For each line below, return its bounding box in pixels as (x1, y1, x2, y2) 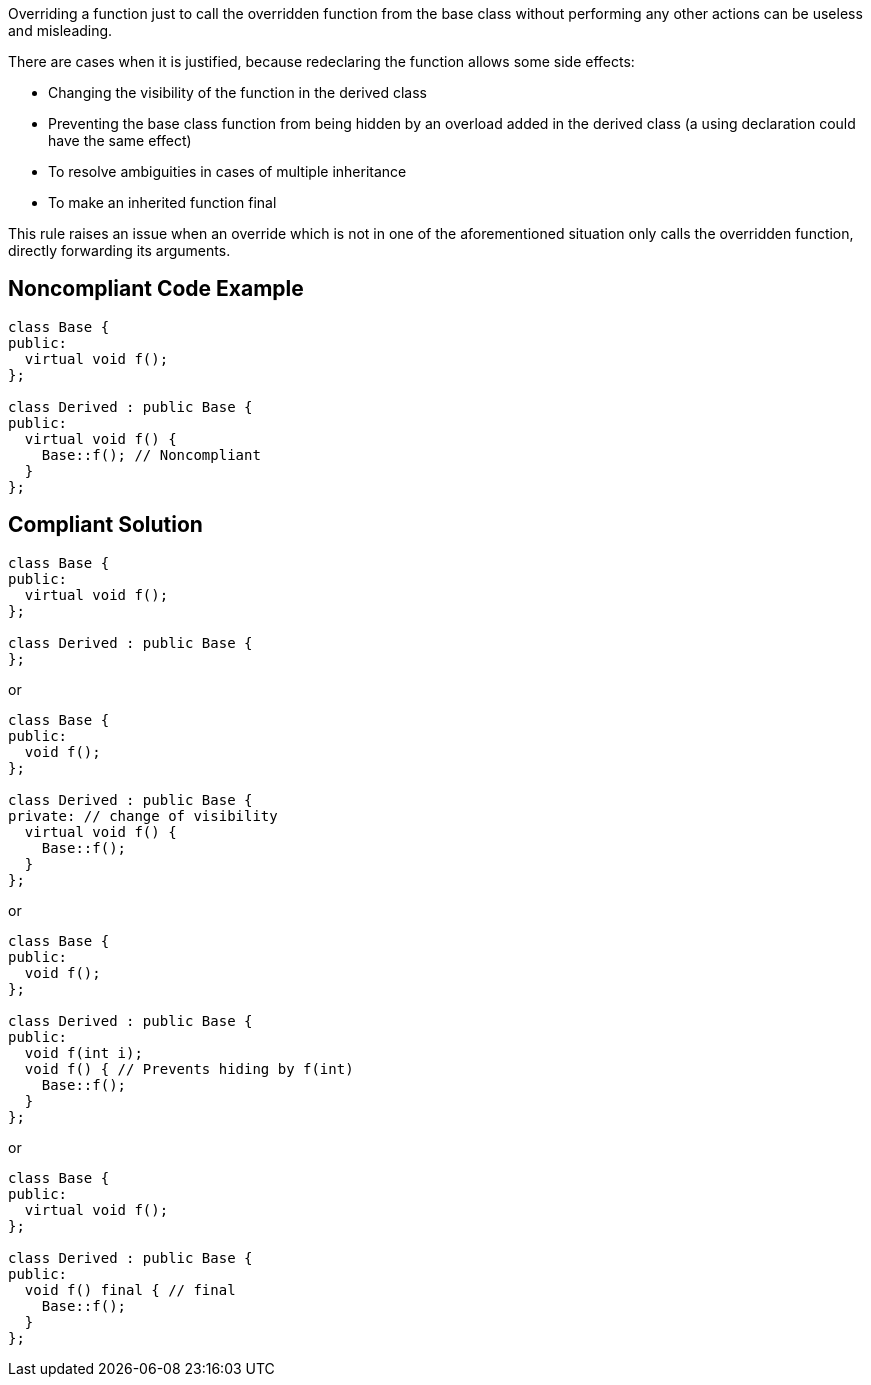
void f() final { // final (24, 1281, 236, 1298)
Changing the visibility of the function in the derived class (48, 84, 427, 101)
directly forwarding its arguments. (8, 242, 231, 259)
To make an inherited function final (48, 194, 277, 211)
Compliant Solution (8, 512, 203, 538)
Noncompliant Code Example (8, 276, 304, 302)
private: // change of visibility (8, 807, 278, 824)
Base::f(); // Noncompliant (41, 446, 261, 463)
